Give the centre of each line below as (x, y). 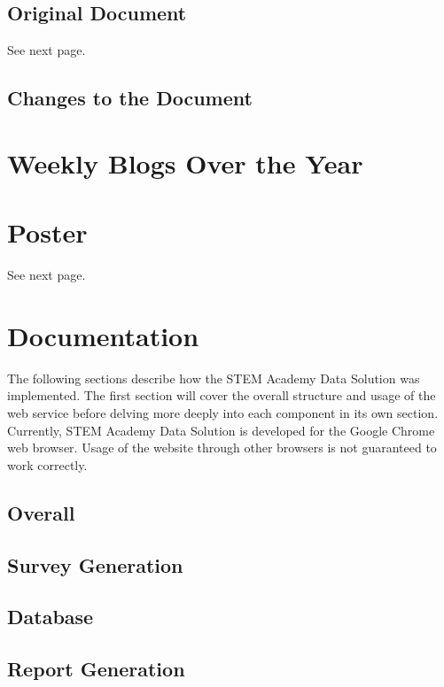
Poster (47, 232)
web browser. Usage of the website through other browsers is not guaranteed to (222, 448)
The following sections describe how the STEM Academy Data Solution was (214, 378)
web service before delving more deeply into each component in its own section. (223, 412)
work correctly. (47, 464)
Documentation (103, 335)
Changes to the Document (130, 98)
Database (51, 617)
